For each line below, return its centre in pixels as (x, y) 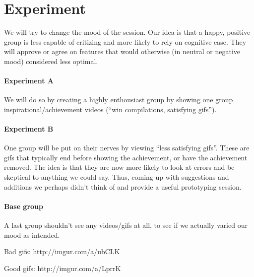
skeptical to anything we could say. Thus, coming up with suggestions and (117, 177)
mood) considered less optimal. (51, 61)
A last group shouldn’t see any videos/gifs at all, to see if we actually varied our (126, 225)
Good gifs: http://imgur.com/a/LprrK (63, 268)
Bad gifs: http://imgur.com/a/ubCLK (62, 251)
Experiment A (29, 81)
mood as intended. (32, 235)
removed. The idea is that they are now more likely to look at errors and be (119, 167)
